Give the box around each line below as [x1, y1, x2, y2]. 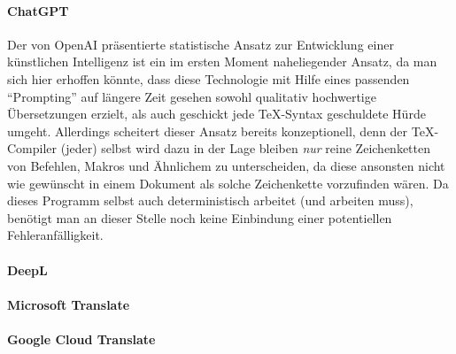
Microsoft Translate [7, 295, 130, 313]
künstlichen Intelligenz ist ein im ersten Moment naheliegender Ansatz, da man [7, 52, 437, 71]
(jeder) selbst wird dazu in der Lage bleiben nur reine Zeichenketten [60, 139, 431, 158]
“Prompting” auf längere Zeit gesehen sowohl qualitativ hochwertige [7, 87, 376, 105]
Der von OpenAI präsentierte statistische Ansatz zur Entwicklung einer [7, 35, 394, 53]
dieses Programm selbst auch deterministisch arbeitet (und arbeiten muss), [7, 191, 413, 210]
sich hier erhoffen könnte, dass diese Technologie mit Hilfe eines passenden [7, 69, 410, 88]
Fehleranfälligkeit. [7, 226, 104, 244]
